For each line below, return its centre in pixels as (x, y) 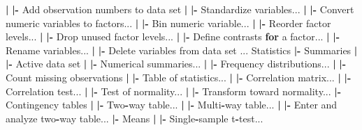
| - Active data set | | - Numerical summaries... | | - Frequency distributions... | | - (176, 64)
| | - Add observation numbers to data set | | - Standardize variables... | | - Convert (180, 9)
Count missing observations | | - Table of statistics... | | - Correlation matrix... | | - (179, 77)
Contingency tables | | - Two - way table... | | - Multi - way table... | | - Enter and (172, 105)
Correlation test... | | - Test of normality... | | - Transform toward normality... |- (174, 91)
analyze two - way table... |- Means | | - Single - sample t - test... (135, 118)
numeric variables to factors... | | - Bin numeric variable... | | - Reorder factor (168, 23)
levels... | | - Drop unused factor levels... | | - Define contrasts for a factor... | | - (173, 36)
